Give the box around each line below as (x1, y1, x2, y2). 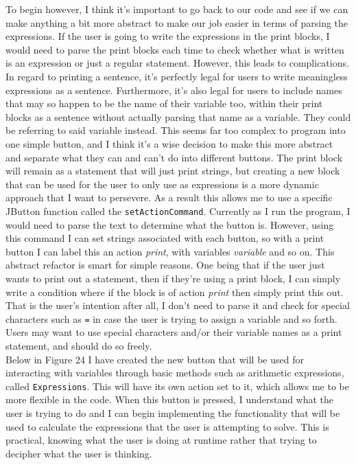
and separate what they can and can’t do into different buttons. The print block (5, 150, 343, 164)
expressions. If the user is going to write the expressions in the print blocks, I (5, 29, 330, 43)
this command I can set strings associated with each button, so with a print (5, 231, 324, 245)
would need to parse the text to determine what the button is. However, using (5, 217, 334, 231)
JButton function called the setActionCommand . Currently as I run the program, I (5, 203, 351, 218)
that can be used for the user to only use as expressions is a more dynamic (5, 177, 319, 191)
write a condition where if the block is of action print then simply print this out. (5, 284, 344, 299)
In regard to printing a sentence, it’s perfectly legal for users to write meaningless (5, 69, 348, 83)
